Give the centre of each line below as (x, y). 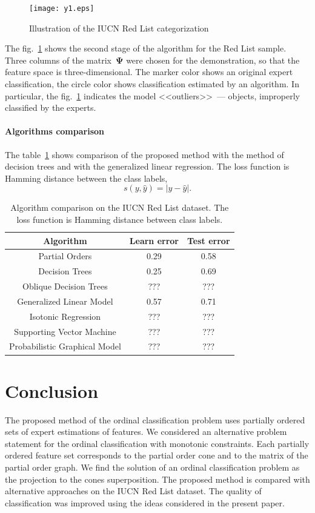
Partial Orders (65, 256)
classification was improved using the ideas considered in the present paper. (145, 502)
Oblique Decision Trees (65, 286)
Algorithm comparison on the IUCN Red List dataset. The (120, 207)
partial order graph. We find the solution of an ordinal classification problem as (152, 467)
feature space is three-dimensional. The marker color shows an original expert (149, 72)
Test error (209, 240)
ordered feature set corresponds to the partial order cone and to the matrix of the (157, 455)
